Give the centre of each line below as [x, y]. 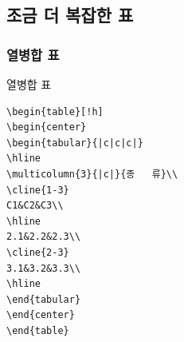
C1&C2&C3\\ [35, 206]
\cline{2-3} [38, 252]
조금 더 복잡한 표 [70, 15]
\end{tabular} [44, 299]
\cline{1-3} [38, 190]
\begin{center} [47, 127]
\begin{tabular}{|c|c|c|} [75, 143]
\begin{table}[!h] [55, 111]
